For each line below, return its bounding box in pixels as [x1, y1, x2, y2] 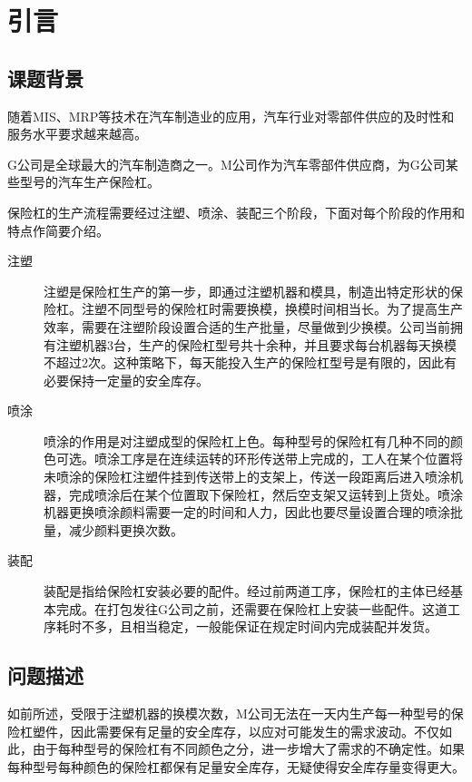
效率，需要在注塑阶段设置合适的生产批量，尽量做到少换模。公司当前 [44, 317, 450, 336]
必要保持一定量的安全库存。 [44, 370, 209, 389]
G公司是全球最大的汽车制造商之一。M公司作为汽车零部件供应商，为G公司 [7, 154, 446, 173]
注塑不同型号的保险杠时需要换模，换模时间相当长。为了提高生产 [81, 299, 463, 318]
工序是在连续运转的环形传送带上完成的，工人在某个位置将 [119, 449, 463, 468]
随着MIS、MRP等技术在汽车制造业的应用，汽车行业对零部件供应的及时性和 [7, 106, 455, 125]
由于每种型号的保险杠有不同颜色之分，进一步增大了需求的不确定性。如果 [32, 739, 465, 758]
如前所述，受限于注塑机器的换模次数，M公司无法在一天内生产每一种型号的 [7, 704, 451, 723]
